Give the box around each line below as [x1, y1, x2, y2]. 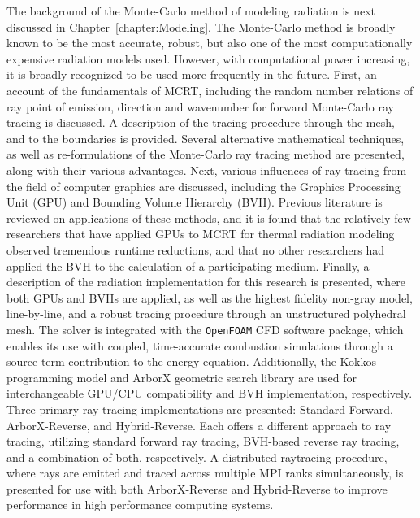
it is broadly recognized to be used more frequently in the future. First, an [6, 66, 377, 83]
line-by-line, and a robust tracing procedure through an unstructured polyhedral [6, 305, 406, 322]
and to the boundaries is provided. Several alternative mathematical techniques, [6, 129, 405, 146]
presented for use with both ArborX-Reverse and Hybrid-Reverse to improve [6, 480, 388, 497]
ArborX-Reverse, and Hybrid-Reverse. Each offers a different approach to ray [6, 416, 392, 433]
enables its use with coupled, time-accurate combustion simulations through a [6, 337, 393, 354]
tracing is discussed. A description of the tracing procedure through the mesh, [6, 114, 395, 131]
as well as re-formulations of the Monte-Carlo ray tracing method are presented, [6, 146, 405, 163]
